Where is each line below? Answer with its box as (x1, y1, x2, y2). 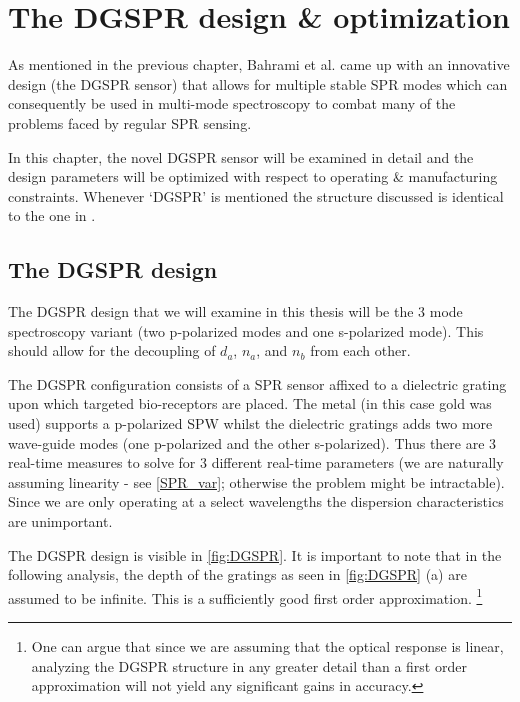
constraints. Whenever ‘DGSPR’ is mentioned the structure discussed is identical (8, 185, 504, 206)
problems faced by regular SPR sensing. (8, 112, 252, 133)
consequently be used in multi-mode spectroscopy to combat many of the (8, 93, 456, 114)
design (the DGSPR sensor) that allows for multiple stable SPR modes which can (8, 73, 508, 94)
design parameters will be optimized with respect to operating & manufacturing (8, 166, 498, 187)
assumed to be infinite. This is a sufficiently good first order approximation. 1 (8, 584, 483, 608)
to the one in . (8, 205, 96, 226)
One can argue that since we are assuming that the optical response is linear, (31, 636, 504, 657)
